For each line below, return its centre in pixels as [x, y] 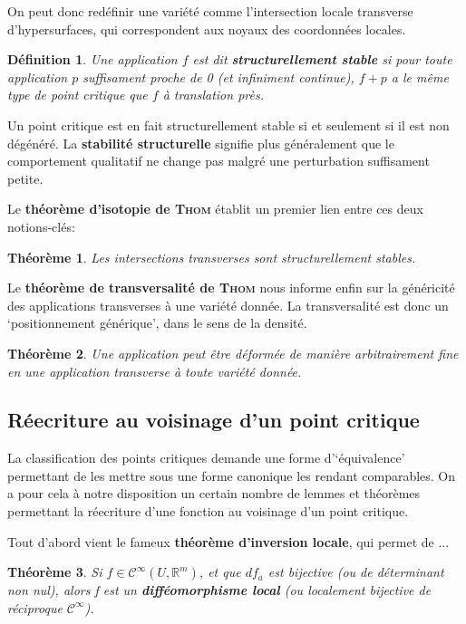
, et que [220, 572]
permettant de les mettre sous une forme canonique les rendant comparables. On [232, 475]
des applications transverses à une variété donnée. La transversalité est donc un [228, 305]
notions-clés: [41, 226]
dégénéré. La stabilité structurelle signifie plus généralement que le [201, 143]
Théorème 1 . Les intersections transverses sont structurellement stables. [212, 257]
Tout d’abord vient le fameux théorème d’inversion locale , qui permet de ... [228, 541]
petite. [25, 178]
